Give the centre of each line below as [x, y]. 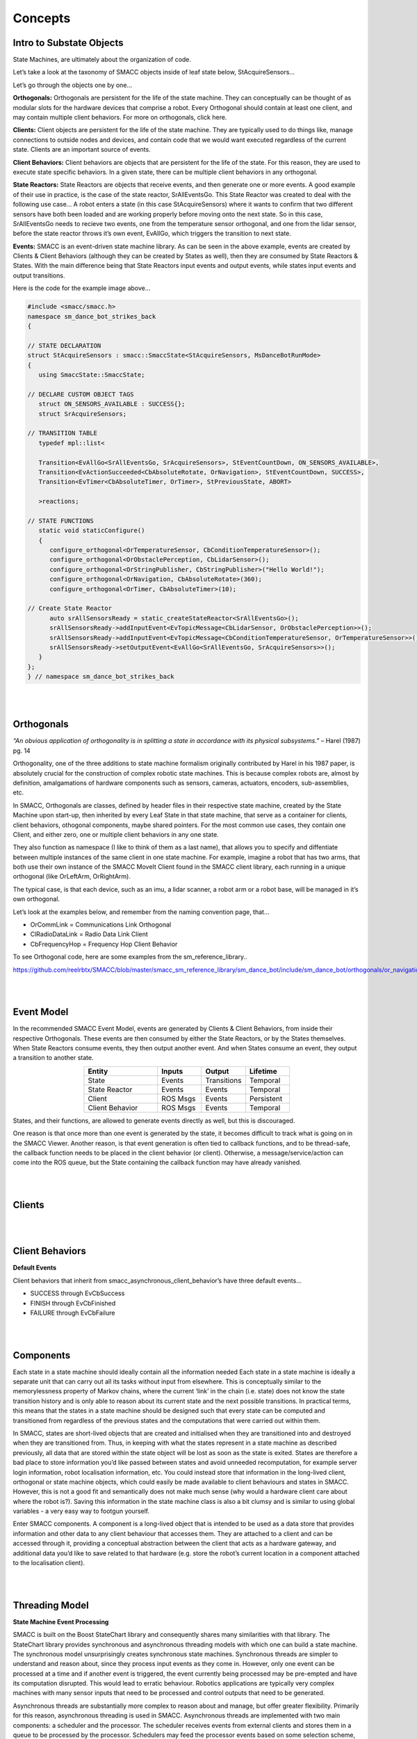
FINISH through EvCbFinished [73, 1303]
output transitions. [39, 275]
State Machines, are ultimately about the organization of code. [102, 60]
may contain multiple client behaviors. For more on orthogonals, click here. [120, 118]
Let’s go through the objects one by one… [72, 85]
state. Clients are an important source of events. [82, 150]
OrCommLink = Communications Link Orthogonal [101, 924]
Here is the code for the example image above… [82, 288]
